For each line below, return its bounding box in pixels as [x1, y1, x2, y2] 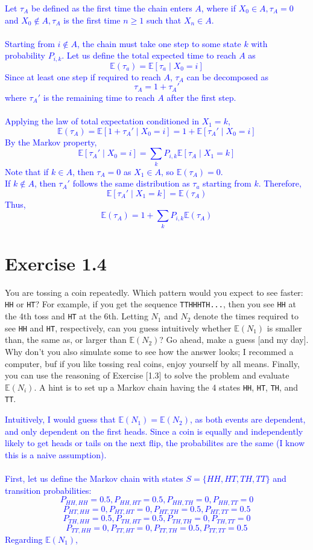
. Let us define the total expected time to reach [62, 49, 236, 62]
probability [5, 49, 45, 62]
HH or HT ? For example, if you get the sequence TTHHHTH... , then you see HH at [5, 298, 296, 310]
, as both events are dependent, [189, 413, 306, 426]
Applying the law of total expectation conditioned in [5, 115, 200, 127]
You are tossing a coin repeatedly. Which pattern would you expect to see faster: [5, 286, 303, 298]
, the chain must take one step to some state [77, 37, 241, 50]
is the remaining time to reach [43, 91, 155, 103]
